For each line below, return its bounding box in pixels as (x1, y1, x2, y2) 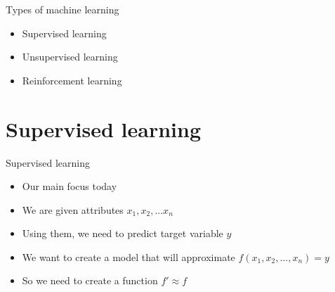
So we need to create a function (22, 273, 158, 288)
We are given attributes (22, 202, 124, 217)
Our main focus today (22, 179, 117, 193)
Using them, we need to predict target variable (22, 226, 223, 241)
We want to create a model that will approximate (22, 249, 235, 264)
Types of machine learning (6, 2, 119, 16)
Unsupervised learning (22, 49, 118, 64)
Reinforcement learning (22, 72, 122, 87)
